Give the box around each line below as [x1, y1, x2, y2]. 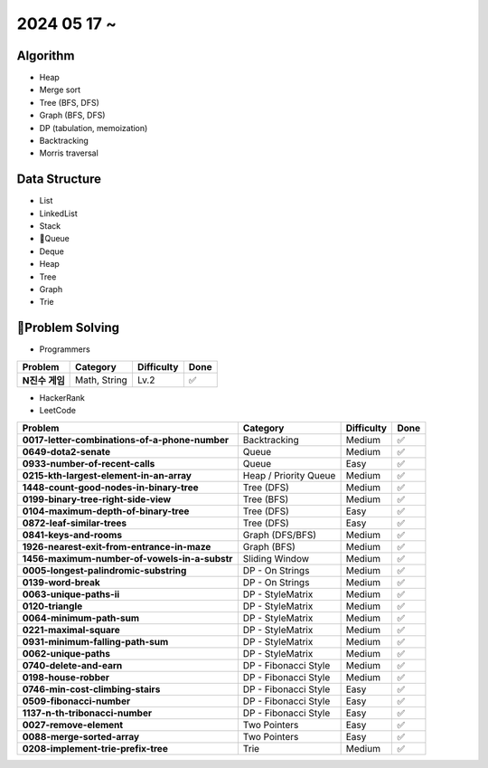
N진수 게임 [22, 374, 65, 386]
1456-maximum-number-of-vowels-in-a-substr [22, 552, 233, 564]
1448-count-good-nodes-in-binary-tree [22, 480, 199, 493]
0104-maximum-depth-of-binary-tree [22, 505, 190, 517]
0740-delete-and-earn [22, 659, 123, 671]
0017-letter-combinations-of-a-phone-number [22, 433, 230, 446]
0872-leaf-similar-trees [22, 517, 127, 529]
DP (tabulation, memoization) [39, 122, 148, 133]
